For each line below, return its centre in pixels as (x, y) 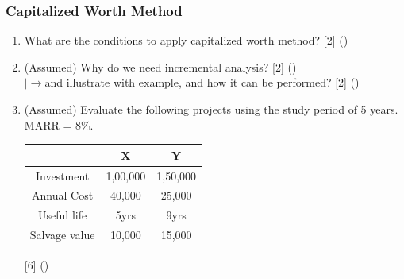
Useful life (63, 215)
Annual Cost (63, 195)
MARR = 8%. (59, 124)
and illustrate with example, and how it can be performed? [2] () (202, 82)
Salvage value (62, 235)
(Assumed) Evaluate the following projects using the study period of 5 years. (211, 109)
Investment (62, 175)
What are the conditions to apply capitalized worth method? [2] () (186, 40)
